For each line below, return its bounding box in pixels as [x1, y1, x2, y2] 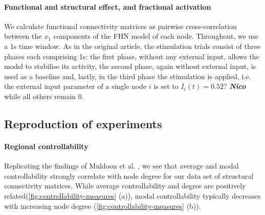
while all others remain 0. [4, 90, 84, 101]
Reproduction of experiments [4, 115, 162, 131]
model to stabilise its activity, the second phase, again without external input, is [4, 61, 256, 71]
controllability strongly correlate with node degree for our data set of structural [4, 170, 254, 181]
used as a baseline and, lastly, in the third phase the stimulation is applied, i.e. [4, 70, 251, 81]
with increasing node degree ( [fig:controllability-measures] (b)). [4, 200, 201, 211]
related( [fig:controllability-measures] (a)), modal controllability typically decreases [4, 190, 261, 201]
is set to [153, 81, 179, 91]
